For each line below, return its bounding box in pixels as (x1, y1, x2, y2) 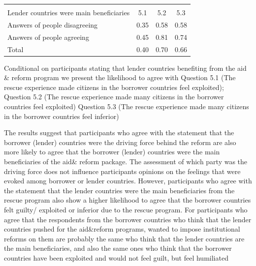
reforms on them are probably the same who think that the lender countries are (4, 233, 245, 243)
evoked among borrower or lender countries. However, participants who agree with (4, 176, 252, 186)
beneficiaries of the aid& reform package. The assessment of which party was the (4, 156, 248, 166)
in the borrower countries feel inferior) (4, 111, 119, 121)
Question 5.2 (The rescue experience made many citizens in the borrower (4, 91, 224, 102)
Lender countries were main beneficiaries (7, 7, 130, 17)
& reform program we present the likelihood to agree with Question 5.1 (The (4, 72, 236, 83)
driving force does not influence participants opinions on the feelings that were (4, 166, 241, 176)
